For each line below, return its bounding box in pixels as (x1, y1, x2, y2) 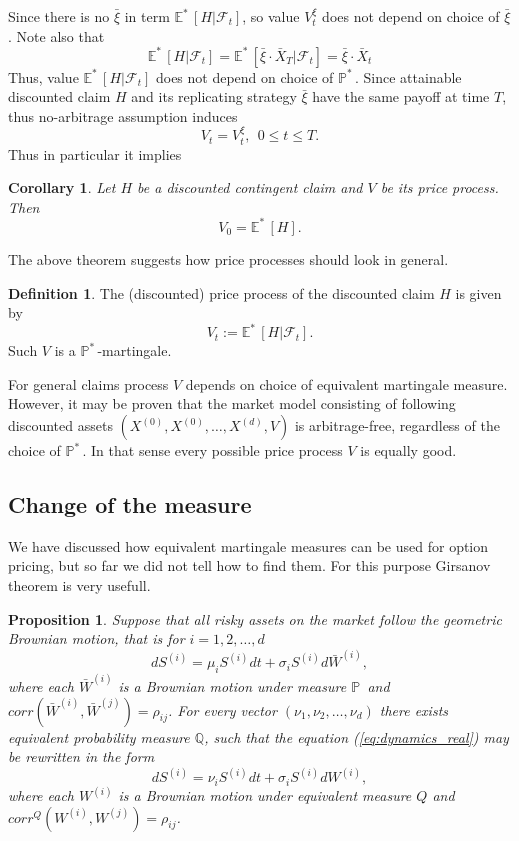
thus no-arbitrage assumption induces (8, 105, 238, 126)
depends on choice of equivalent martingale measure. (185, 373, 508, 394)
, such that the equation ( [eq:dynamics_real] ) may (204, 726, 509, 747)
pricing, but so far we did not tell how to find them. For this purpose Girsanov (8, 555, 491, 576)
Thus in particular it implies (8, 143, 182, 164)
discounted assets (8, 415, 113, 436)
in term (124, 6, 170, 26)
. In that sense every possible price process (82, 440, 343, 461)
